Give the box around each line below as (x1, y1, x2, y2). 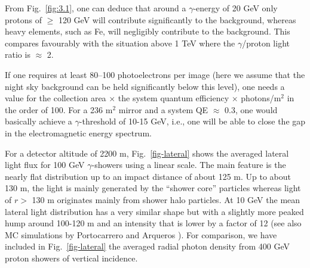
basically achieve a (5, 115, 72, 127)
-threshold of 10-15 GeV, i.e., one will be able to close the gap (79, 115, 306, 127)
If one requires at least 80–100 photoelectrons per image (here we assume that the (5, 68, 305, 80)
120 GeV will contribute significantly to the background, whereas (58, 13, 296, 26)
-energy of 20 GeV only (193, 2, 278, 14)
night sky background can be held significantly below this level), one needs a (5, 80, 285, 92)
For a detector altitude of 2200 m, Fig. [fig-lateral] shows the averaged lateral (5, 147, 289, 159)
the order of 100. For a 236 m (5, 103, 113, 116)
